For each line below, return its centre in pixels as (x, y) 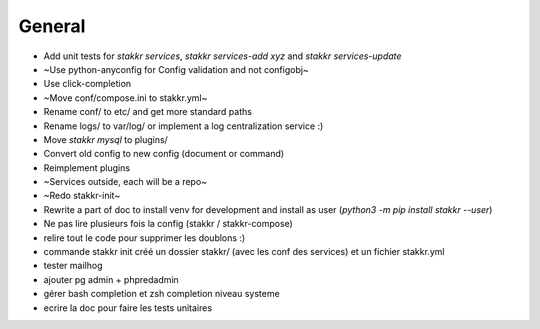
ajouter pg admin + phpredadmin (111, 279)
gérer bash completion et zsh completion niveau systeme (161, 294)
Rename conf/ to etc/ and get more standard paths (147, 112)
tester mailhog (73, 266)
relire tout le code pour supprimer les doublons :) (144, 237)
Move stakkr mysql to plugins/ (106, 139)
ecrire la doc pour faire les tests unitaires (128, 307)
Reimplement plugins (86, 167)
